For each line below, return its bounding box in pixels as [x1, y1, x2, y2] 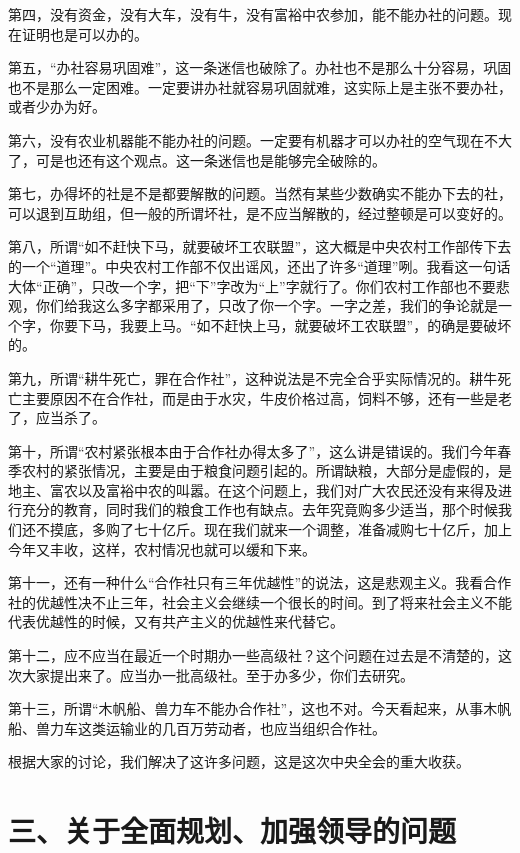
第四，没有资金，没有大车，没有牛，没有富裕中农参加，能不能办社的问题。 [8, 4, 498, 24]
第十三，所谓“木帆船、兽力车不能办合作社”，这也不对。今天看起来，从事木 [8, 698, 498, 719]
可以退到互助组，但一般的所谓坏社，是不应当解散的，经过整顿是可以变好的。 [8, 202, 512, 223]
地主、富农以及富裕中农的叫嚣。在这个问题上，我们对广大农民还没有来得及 [8, 479, 498, 500]
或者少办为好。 [8, 96, 106, 117]
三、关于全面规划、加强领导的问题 [8, 810, 457, 851]
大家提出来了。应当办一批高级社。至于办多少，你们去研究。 [21, 664, 414, 685]
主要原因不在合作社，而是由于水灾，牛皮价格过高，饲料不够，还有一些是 [21, 387, 498, 408]
